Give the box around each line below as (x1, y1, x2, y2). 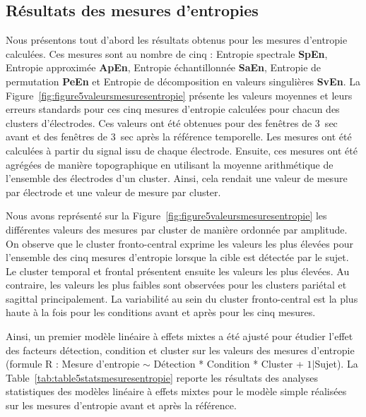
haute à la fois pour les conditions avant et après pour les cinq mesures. (6, 305, 316, 320)
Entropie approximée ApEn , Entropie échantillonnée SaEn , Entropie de (6, 60, 321, 75)
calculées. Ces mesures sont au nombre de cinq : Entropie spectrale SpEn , (6, 46, 328, 61)
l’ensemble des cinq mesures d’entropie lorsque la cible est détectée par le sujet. (6, 250, 349, 265)
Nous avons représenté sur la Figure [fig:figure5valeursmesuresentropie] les (6, 208, 327, 223)
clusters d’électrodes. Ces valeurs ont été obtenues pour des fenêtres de (6, 115, 312, 130)
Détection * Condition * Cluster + (153, 356, 304, 371)
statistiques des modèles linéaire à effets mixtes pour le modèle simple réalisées (6, 384, 347, 399)
